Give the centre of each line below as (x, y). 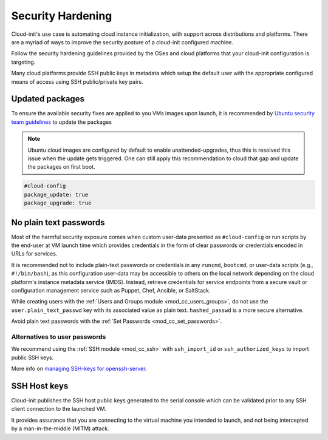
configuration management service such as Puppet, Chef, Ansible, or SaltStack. (111, 290)
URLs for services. (34, 254)
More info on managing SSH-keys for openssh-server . (79, 369)
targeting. (23, 62)
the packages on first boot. (61, 167)
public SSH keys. (32, 357)
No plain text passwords (58, 222)
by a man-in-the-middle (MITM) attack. (60, 428)
